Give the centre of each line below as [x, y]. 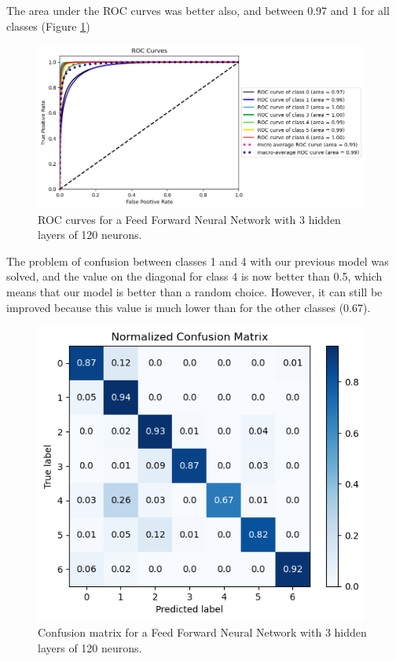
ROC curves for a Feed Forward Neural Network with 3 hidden [189, 219]
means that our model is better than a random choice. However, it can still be [194, 292]
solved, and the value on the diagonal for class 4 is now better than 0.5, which [194, 276]
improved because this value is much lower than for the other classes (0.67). [189, 307]
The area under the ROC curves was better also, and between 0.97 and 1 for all [198, 10]
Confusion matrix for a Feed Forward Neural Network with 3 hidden [202, 632]
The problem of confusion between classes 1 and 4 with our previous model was [198, 261]
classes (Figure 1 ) [48, 26]
